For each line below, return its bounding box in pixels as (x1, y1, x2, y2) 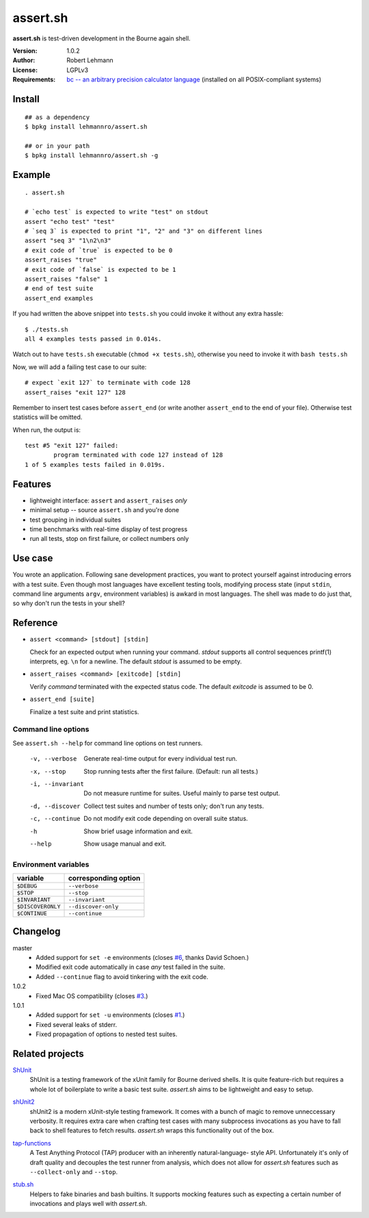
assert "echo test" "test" (25, 218, 115, 225)
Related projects (12, 1048, 85, 1059)
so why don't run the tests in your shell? (12, 599, 126, 607)
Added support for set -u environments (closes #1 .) (36, 1011, 185, 1019)
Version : (12, 47, 38, 55)
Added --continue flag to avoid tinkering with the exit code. (36, 972, 208, 980)
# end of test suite (25, 285, 94, 292)
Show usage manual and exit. (83, 839, 167, 848)
